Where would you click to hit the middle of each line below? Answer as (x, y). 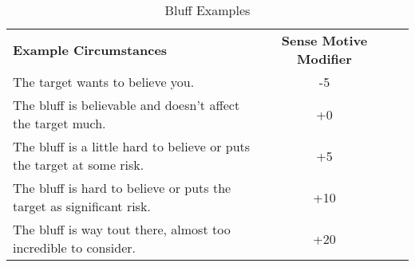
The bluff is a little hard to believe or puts (132, 146)
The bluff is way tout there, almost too (122, 229)
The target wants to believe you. (104, 82)
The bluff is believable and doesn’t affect (126, 105)
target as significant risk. (82, 206)
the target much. (59, 123)
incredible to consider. (74, 247)
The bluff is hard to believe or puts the (122, 188)
